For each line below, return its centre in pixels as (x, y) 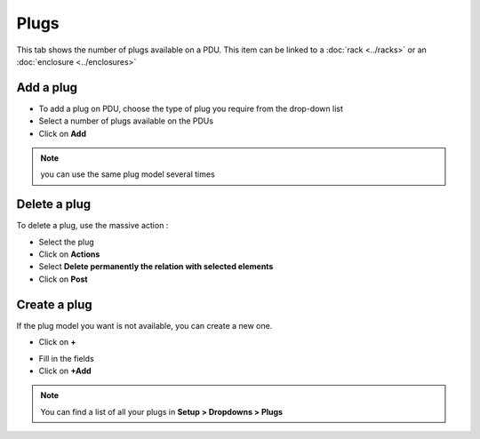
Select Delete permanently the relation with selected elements (156, 267)
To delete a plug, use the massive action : (92, 226)
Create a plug (54, 304)
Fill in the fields (67, 358)
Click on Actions (69, 254)
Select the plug (66, 242)
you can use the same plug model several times (128, 174)
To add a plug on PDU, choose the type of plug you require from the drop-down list (191, 108)
